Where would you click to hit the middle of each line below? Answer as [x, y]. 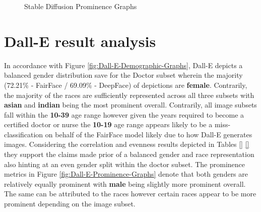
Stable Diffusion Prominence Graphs [81, 6]
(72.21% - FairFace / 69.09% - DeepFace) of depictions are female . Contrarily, [126, 85]
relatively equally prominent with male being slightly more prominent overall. [125, 183]
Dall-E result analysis [80, 41]
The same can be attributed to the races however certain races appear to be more [130, 194]
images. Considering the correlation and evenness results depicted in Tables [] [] [127, 144]
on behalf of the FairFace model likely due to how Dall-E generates [149, 134]
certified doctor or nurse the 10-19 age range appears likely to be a [108, 124]
